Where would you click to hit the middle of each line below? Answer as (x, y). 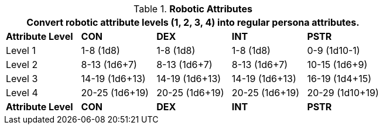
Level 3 (22, 79)
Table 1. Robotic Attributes (193, 9)
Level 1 (21, 50)
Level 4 (22, 93)
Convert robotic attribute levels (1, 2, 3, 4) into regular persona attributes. (193, 22)
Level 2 (22, 64)
